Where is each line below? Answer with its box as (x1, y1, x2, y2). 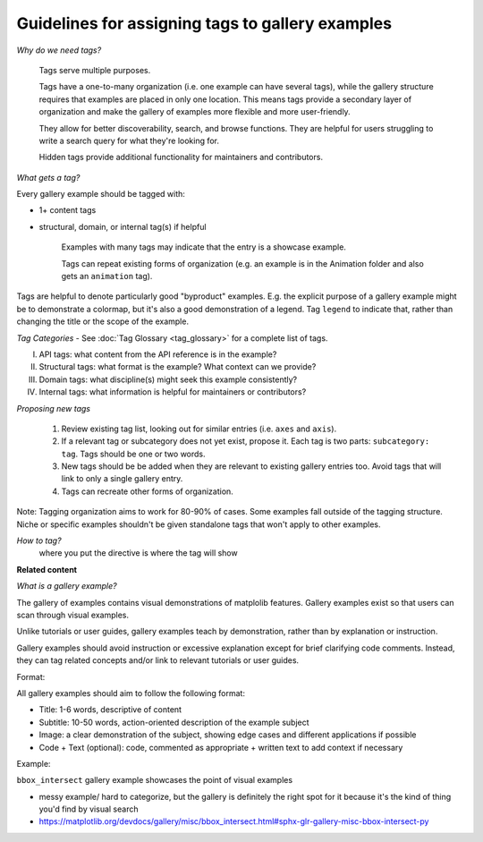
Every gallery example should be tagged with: (16, 189, 185, 200)
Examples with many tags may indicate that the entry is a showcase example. (61, 242, 346, 252)
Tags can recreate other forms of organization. (61, 486, 234, 497)
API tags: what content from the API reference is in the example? (38, 349, 277, 360)
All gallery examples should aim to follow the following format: (16, 687, 246, 698)
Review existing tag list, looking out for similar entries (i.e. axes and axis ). (61, 423, 337, 434)
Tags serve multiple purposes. (38, 64, 151, 75)
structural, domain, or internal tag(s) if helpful (38, 221, 207, 232)
